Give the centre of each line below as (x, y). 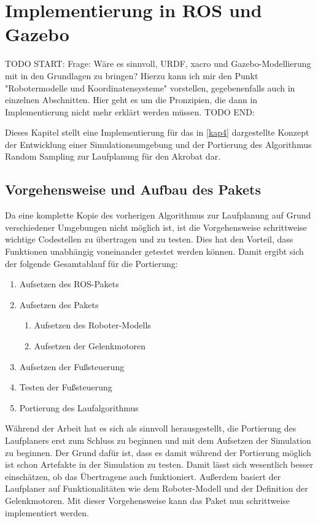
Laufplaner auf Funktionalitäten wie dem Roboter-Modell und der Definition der (157, 488)
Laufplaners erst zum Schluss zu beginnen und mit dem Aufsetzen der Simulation (158, 440)
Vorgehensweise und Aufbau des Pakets (133, 189)
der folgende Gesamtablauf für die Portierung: (91, 263)
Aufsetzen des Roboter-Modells (92, 325)
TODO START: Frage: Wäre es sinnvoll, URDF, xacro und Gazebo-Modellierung (158, 64)
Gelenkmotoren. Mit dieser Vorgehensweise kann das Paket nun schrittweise (148, 500)
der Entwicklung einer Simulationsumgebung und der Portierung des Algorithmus (158, 144)
